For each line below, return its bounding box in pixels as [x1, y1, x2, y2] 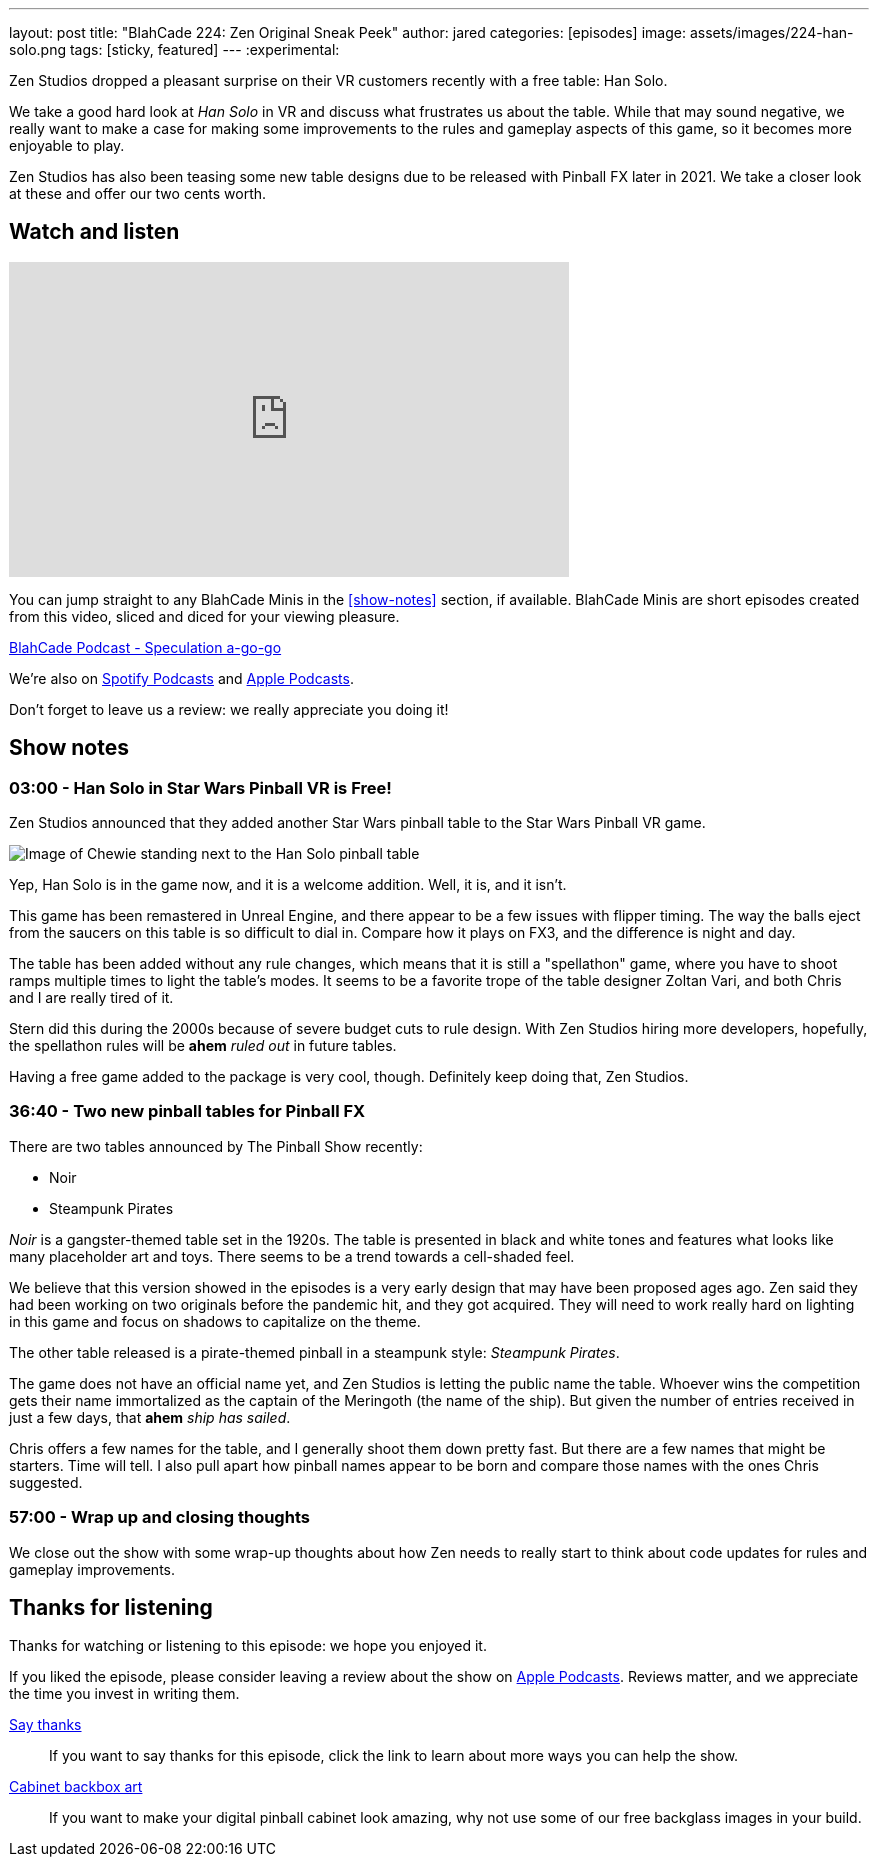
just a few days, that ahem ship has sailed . [9, 1408, 291, 1426]
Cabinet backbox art [9, 1778, 143, 1796]
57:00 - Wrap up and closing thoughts [9, 1507, 310, 1528]
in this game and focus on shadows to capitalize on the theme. [9, 1312, 421, 1330]
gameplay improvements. [9, 1560, 176, 1578]
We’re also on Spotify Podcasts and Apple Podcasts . [9, 669, 354, 687]
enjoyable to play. [9, 137, 125, 154]
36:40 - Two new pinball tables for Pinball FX [9, 1101, 366, 1122]
